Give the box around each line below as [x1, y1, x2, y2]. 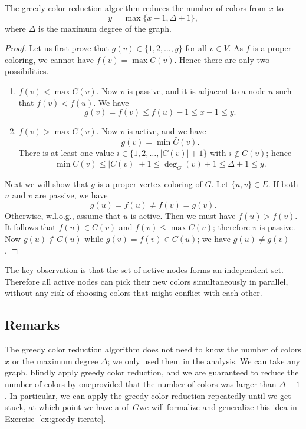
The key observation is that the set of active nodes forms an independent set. [5, 264, 284, 276]
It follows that [5, 221, 56, 233]
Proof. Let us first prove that [5, 42, 109, 54]
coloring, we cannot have [5, 53, 94, 65]
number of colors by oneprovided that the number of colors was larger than [5, 377, 277, 390]
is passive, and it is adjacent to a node [127, 84, 266, 97]
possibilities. [5, 65, 49, 77]
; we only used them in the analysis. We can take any [107, 354, 300, 367]
